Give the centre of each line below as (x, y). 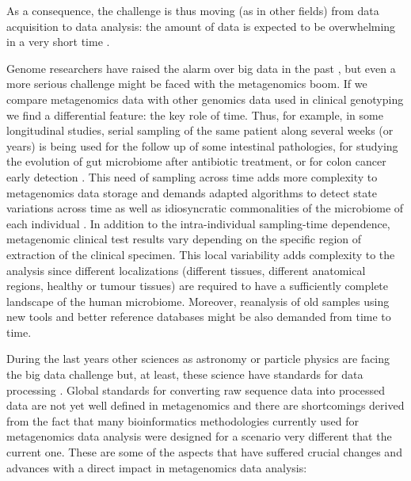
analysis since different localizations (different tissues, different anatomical (186, 270)
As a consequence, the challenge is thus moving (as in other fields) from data (193, 10)
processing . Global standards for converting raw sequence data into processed (196, 389)
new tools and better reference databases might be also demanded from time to (199, 317)
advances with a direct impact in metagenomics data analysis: (157, 467)
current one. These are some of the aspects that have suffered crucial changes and (204, 452)
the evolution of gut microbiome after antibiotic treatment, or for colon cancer (196, 161)
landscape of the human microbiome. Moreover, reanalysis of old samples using (198, 301)
